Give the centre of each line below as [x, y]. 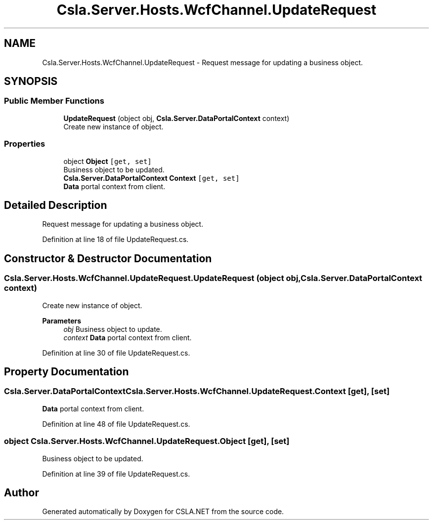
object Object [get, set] [108, 161]
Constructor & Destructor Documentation [108, 258]
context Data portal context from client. [128, 337]
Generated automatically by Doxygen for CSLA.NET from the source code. [163, 512]
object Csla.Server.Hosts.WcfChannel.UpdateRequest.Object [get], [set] [147, 441]
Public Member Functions [54, 101]
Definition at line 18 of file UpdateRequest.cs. [115, 240]
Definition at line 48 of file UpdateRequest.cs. [116, 424]
